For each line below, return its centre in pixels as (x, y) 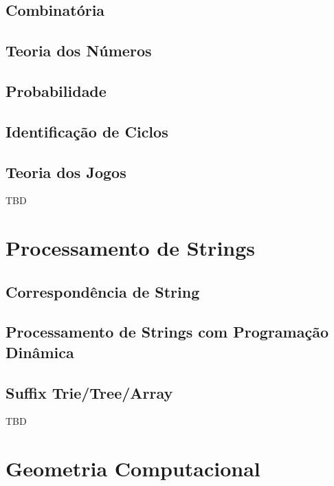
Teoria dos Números (79, 51)
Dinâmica (40, 352)
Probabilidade (56, 90)
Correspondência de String (103, 291)
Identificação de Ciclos (87, 131)
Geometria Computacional (133, 468)
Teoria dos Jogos (66, 172)
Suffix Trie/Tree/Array (89, 392)
